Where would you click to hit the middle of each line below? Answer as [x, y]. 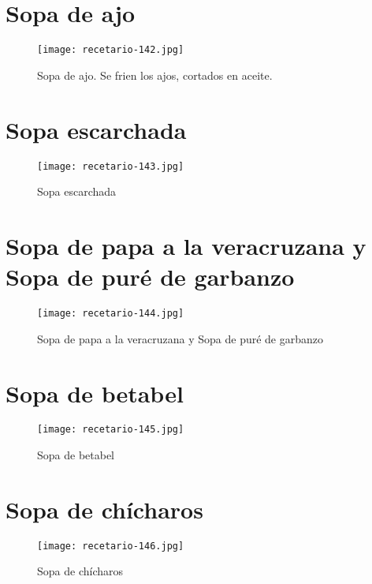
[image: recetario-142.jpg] [111, 50]
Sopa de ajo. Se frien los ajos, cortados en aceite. [155, 75]
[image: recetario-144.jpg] [111, 314]
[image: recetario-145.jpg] [111, 430]
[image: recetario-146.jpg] [111, 546]
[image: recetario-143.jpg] [111, 166]
